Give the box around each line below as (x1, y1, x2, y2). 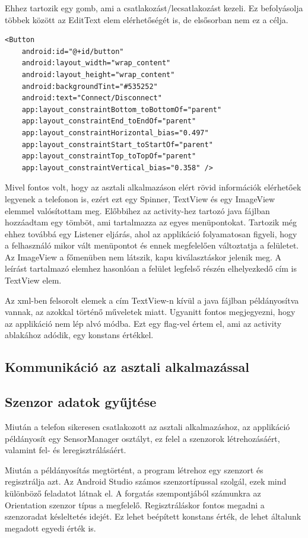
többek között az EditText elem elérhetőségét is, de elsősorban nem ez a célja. (5, 13, 288, 26)
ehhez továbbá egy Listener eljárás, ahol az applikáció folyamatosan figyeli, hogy (5, 227, 297, 240)
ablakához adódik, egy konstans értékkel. (5, 329, 154, 341)
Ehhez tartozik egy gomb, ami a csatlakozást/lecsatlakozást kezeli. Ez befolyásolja (5, 2, 303, 14)
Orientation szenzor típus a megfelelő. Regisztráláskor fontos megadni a (5, 498, 265, 511)
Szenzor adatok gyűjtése (5, 393, 157, 411)
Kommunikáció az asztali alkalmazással (5, 358, 249, 376)
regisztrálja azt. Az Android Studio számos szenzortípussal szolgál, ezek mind (5, 475, 287, 488)
